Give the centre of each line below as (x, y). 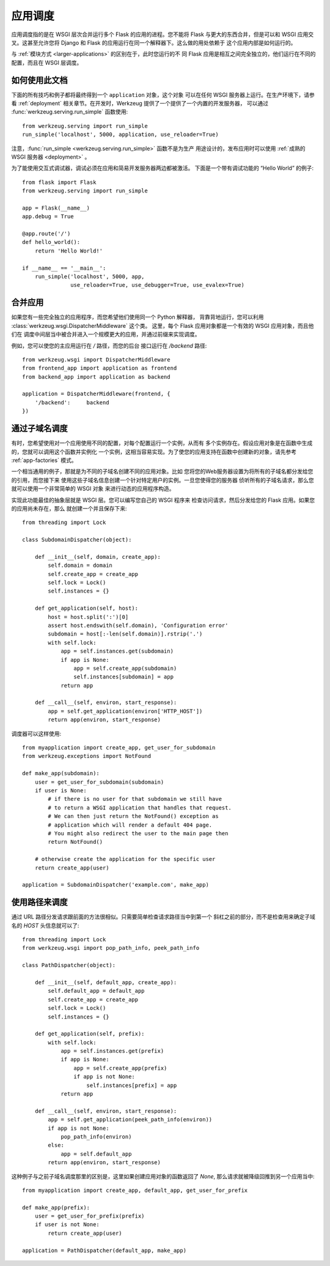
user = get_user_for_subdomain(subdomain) (99, 782)
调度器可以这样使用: (36, 733)
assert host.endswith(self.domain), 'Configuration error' (138, 625)
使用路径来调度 (39, 902)
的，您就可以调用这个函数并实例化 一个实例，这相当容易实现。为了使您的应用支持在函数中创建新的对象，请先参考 (154, 452)
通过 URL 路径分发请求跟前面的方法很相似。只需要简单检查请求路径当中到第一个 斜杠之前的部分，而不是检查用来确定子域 (163, 917)
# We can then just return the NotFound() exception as (134, 816)
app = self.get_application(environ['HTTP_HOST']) (125, 711)
